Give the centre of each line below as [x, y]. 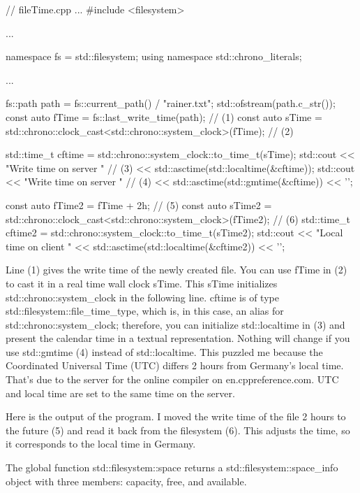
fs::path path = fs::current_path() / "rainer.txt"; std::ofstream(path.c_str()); [171, 103]
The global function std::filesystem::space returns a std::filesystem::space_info [172, 467]
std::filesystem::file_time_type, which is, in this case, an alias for [145, 311]
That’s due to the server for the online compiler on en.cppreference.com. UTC [172, 379]
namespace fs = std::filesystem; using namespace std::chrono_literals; [154, 56]
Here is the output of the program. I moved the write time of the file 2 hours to [176, 416]
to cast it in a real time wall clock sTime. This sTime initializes [142, 283]
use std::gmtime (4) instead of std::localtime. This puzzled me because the [164, 351]
